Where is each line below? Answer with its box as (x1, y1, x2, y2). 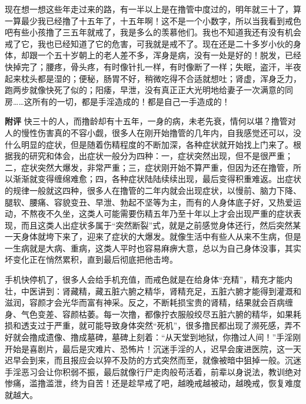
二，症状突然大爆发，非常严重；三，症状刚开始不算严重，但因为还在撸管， (5, 161, 293, 173)
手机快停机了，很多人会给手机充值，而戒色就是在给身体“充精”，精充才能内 (5, 273, 293, 286)
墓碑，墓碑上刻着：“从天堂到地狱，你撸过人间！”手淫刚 (87, 331, 301, 343)
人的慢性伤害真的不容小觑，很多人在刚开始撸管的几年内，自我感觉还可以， (5, 126, 293, 138)
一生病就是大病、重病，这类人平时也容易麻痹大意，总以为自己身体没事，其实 (5, 241, 301, 254)
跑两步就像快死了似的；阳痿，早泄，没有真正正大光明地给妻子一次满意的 (5, 84, 285, 96)
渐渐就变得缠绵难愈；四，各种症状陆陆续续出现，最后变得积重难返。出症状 (12, 173, 301, 185)
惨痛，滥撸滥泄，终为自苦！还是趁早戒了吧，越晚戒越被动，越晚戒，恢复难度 (5, 377, 301, 389)
